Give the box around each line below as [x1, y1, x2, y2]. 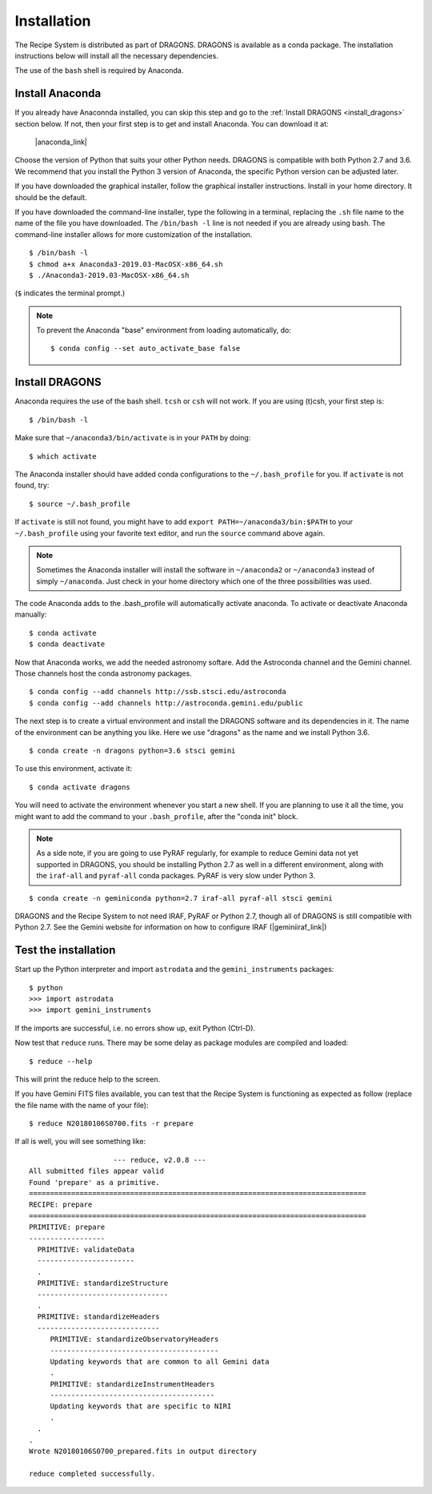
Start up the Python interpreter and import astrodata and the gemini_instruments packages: [14, 965, 334, 974]
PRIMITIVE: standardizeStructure [37, 1279, 169, 1288]
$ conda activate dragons [29, 782, 131, 792]
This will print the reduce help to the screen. [14, 1074, 160, 1084]
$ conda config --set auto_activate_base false [50, 344, 241, 353]
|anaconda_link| [34, 137, 87, 147]
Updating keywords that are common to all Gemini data [50, 1357, 270, 1366]
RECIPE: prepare [29, 1200, 93, 1209]
